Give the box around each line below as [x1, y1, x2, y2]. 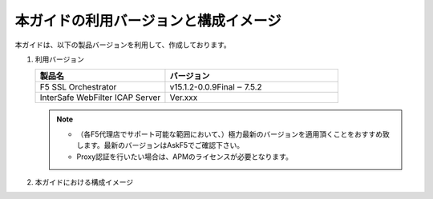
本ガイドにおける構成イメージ [34, 177, 134, 187]
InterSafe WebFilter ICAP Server [39, 92, 161, 103]
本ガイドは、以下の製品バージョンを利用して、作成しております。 [14, 40, 232, 50]
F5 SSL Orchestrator [39, 82, 117, 93]
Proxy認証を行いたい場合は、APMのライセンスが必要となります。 [76, 152, 293, 161]
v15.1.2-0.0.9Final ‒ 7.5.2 [169, 82, 262, 93]
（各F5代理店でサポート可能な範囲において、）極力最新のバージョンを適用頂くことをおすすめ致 [76, 129, 391, 139]
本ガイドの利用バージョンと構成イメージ [14, 12, 281, 30]
